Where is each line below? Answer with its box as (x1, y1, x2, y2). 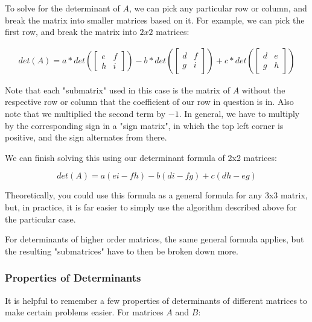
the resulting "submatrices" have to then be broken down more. (5, 244, 238, 257)
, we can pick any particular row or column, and (129, 2, 307, 14)
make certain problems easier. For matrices (5, 306, 164, 318)
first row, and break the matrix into (5, 25, 137, 38)
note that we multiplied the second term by (5, 107, 166, 119)
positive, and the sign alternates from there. (5, 131, 167, 144)
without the (241, 83, 285, 96)
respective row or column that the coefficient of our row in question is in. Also (5, 95, 294, 108)
